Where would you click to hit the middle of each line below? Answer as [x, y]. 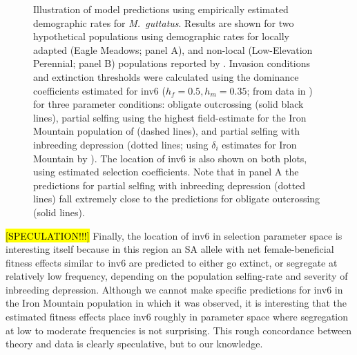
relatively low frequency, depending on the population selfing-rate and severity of [177, 276]
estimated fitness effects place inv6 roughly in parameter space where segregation [177, 317]
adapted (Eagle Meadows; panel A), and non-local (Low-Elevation [173, 49]
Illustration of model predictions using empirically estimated [161, 9]
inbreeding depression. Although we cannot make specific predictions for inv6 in [174, 289]
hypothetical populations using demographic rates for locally [162, 36]
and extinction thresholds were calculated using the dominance [166, 76]
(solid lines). [59, 212]
